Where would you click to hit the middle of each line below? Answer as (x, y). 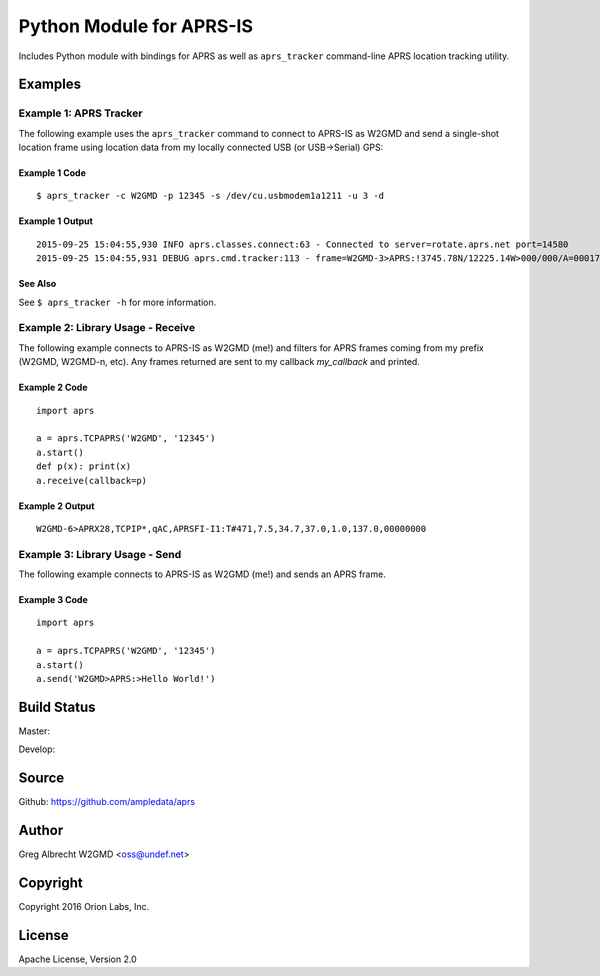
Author (41, 830)
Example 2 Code (53, 387)
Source (41, 778)
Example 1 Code (52, 173)
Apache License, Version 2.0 (77, 959)
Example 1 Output (56, 221)
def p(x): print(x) (84, 466)
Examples (50, 84)
